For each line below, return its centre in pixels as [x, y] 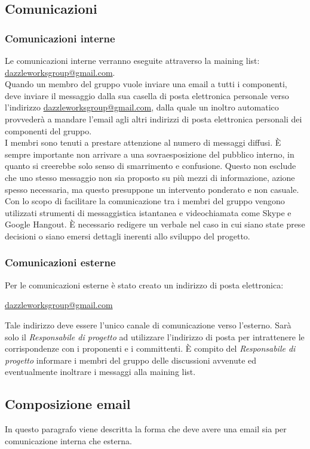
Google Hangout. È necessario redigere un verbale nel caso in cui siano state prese [155, 224]
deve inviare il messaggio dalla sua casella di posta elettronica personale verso [147, 95]
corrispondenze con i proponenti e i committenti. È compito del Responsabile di [150, 348]
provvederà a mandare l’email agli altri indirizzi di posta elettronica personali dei [154, 119]
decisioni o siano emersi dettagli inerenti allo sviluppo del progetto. [128, 236]
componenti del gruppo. [48, 130]
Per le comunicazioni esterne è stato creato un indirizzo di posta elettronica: [144, 285]
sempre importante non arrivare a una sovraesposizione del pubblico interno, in [150, 154]
